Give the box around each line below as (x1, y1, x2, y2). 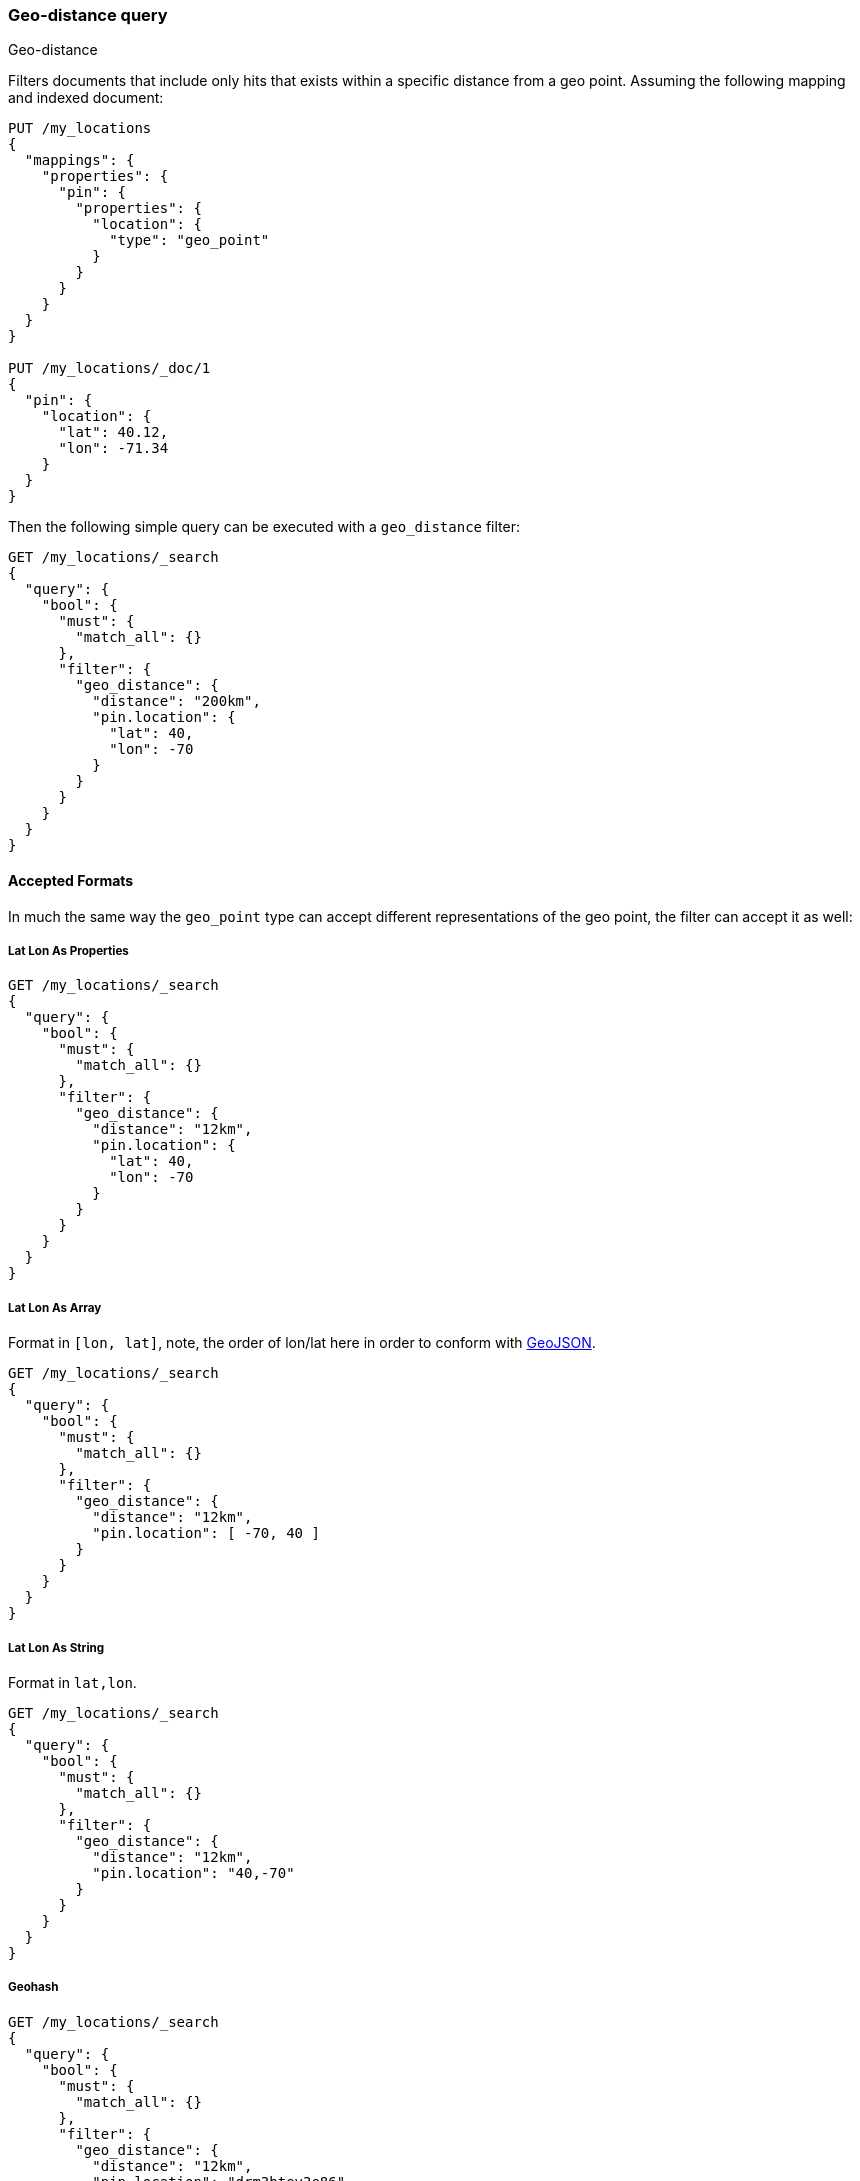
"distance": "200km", (92, 693, 261, 710)
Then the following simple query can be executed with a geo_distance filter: (8, 518, 521, 536)
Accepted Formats (8, 871, 134, 889)
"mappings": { (24, 152, 135, 169)
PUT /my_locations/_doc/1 (8, 360, 211, 377)
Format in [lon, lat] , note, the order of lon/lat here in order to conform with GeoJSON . (8, 1334, 596, 1352)
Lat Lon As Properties (8, 943, 129, 958)
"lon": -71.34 (58, 440, 169, 457)
